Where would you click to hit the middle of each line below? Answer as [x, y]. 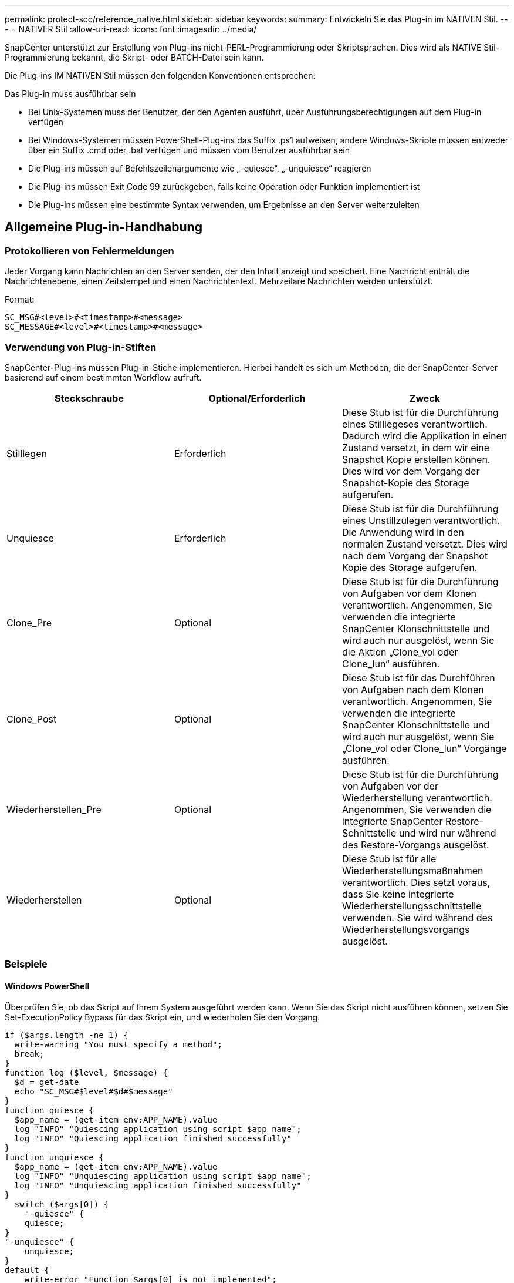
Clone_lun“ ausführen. [391, 664]
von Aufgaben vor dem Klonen [409, 593]
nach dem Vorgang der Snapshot [415, 555]
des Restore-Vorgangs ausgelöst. [415, 844]
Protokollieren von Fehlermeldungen [89, 251]
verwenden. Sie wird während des [417, 917]
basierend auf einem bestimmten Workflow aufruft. [103, 377]
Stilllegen [27, 453]
